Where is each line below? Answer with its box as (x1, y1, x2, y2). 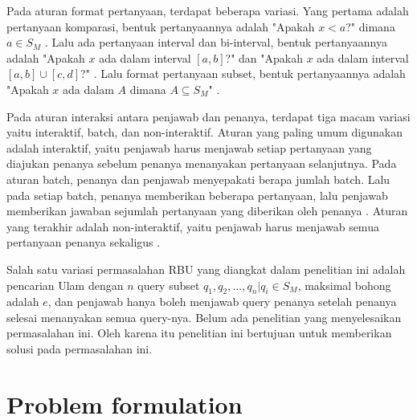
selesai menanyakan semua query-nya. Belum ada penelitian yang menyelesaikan (6, 308, 402, 325)
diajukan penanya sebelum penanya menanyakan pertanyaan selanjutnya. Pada (6, 155, 397, 172)
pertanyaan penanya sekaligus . (6, 234, 161, 251)
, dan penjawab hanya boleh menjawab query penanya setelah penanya (47, 293, 397, 310)
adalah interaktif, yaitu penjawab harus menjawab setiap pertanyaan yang (6, 139, 372, 156)
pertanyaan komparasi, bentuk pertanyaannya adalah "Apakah (6, 18, 315, 35)
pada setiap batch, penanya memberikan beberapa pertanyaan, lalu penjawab (6, 186, 388, 203)
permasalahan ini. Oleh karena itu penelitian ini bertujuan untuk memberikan (6, 324, 392, 341)
